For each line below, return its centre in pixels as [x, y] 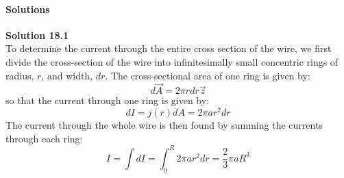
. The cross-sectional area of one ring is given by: [208, 75]
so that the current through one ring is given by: [108, 100]
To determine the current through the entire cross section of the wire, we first [169, 48]
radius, [20, 75]
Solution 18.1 [37, 35]
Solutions [28, 9]
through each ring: [44, 138]
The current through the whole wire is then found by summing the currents [164, 125]
